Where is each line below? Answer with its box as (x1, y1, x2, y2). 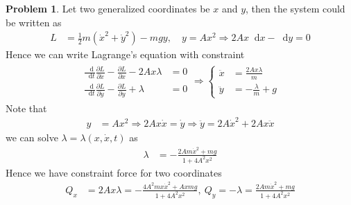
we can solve (6, 130, 58, 144)
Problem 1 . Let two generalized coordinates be (6, 1, 210, 15)
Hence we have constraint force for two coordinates (6, 165, 222, 179)
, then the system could (246, 1, 345, 15)
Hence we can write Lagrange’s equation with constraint (6, 47, 245, 62)
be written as (6, 15, 62, 29)
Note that (6, 100, 47, 115)
